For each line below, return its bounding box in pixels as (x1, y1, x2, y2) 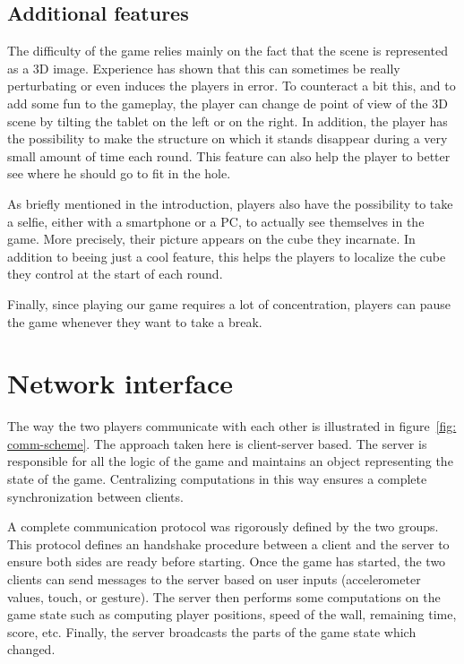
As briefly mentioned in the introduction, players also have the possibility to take (7, 194, 453, 212)
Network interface (7, 365, 234, 401)
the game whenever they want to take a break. (7, 312, 262, 331)
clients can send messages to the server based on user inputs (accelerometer (7, 569, 421, 588)
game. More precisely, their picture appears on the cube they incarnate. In (7, 229, 416, 248)
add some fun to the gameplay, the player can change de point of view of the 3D (7, 93, 448, 112)
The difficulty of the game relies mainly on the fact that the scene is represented (7, 41, 448, 60)
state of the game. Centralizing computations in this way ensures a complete (7, 470, 427, 488)
